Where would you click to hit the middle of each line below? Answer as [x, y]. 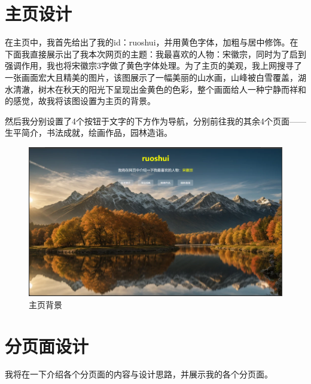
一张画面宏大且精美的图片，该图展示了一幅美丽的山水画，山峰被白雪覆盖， [151, 77]
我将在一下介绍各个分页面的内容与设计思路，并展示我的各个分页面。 [139, 374]
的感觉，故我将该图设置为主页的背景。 [80, 101]
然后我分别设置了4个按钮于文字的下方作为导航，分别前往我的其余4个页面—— [155, 121]
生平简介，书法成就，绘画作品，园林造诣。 [89, 132]
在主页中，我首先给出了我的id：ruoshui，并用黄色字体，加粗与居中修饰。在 [152, 42]
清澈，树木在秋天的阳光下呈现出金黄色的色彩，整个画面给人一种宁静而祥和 [159, 89]
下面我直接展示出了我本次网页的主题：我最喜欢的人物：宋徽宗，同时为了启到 [155, 54]
